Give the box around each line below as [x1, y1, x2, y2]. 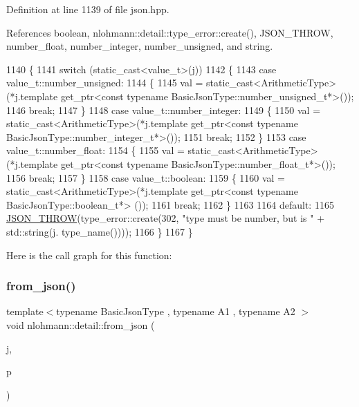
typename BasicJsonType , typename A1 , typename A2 [56, 304, 295, 319]
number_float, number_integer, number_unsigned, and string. [6, 39, 273, 53]
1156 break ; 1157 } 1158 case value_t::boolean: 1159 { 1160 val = [6, 170, 286, 184]
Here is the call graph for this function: [6, 247, 172, 262]
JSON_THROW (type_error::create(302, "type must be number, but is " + [6, 211, 325, 225]
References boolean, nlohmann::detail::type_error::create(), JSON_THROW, [6, 25, 333, 39]
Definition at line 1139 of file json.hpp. [6, 2, 169, 16]
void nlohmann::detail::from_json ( [6, 317, 155, 332]
